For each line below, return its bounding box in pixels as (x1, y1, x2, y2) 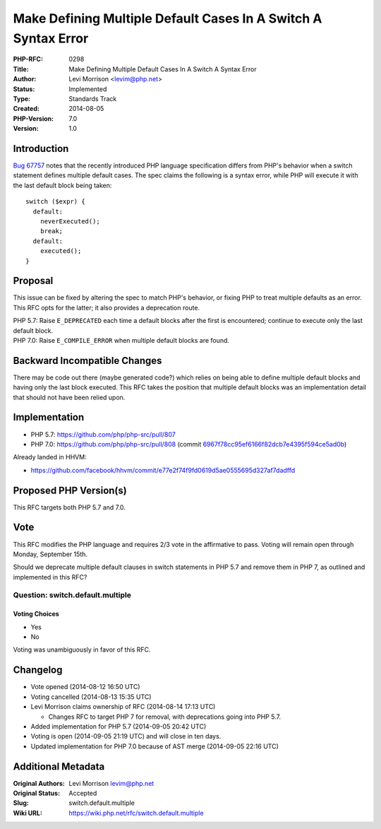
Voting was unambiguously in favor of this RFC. (13, 645, 151, 654)
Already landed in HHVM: (13, 453, 87, 461)
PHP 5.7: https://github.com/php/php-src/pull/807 (30, 430, 176, 438)
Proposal (13, 275, 54, 287)
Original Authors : (13, 779, 65, 787)
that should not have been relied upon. (13, 393, 126, 401)
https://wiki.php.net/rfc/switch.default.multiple (68, 809, 204, 817)
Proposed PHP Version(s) (13, 484, 127, 496)
